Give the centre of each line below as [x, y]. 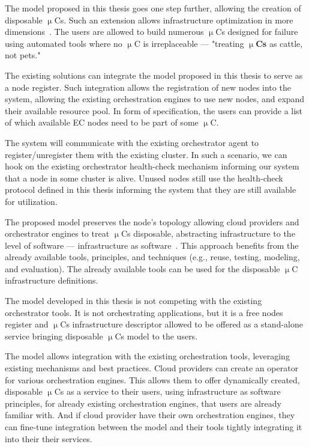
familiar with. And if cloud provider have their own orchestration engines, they [150, 415]
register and [27, 324]
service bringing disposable [54, 336]
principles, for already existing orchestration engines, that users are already [143, 403]
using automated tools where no [64, 43]
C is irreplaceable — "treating [189, 43]
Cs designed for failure [257, 32]
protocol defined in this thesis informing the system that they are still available [151, 190]
